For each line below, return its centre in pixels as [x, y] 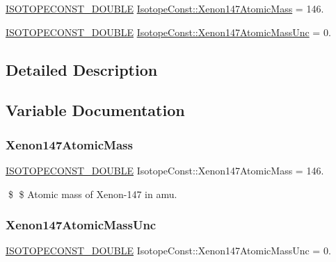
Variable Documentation [95, 110]
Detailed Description [82, 69]
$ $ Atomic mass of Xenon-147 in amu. [93, 194]
